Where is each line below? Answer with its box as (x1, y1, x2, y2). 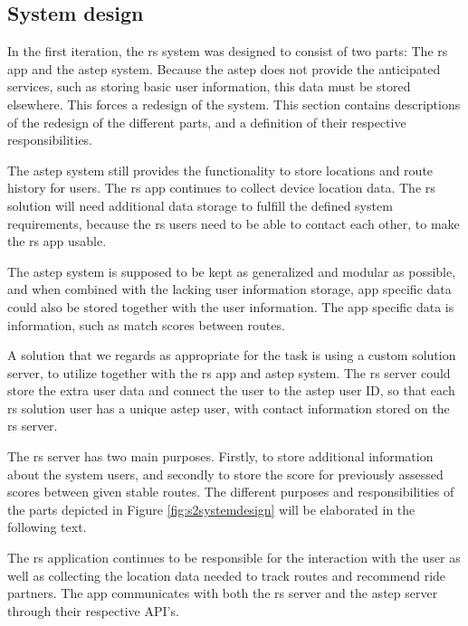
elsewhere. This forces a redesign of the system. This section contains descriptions (7, 94, 461, 113)
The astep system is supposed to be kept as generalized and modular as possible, (7, 261, 456, 280)
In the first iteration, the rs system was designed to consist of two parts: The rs (7, 42, 448, 61)
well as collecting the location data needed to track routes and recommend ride (7, 565, 446, 584)
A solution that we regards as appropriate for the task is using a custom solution (7, 346, 456, 365)
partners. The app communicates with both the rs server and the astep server (7, 583, 438, 602)
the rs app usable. (7, 232, 107, 251)
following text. (7, 517, 87, 536)
